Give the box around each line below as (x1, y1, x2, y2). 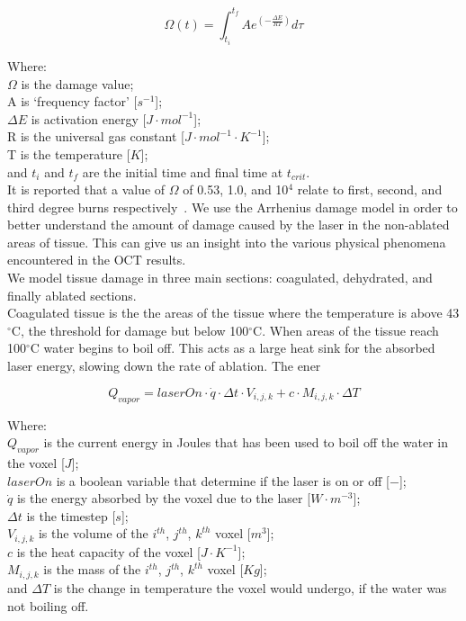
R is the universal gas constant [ (7, 127, 184, 146)
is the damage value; (21, 74, 134, 93)
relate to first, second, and (297, 180, 443, 199)
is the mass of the (43, 560, 141, 579)
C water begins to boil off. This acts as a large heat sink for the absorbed (30, 338, 435, 357)
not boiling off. (7, 596, 89, 615)
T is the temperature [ (7, 144, 130, 163)
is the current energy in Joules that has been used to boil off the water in (43, 433, 449, 452)
